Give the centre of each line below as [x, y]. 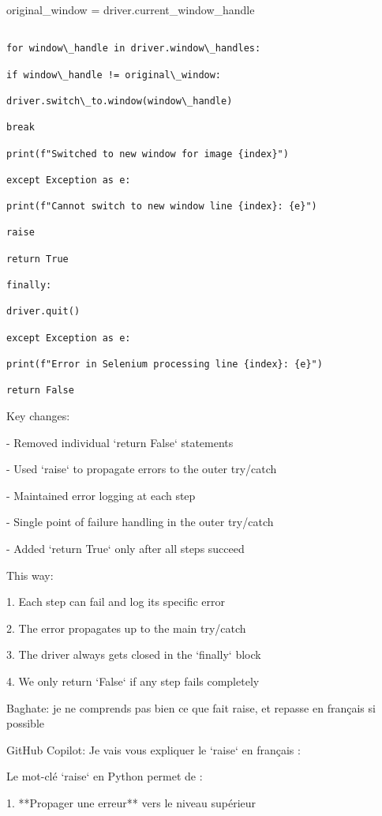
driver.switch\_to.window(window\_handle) [120, 101]
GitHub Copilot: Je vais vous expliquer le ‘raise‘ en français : [154, 749]
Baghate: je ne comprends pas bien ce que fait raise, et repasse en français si [191, 707]
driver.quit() [43, 312]
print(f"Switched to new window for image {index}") [148, 154]
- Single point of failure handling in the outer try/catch [140, 522]
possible [25, 723]
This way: [30, 575]
